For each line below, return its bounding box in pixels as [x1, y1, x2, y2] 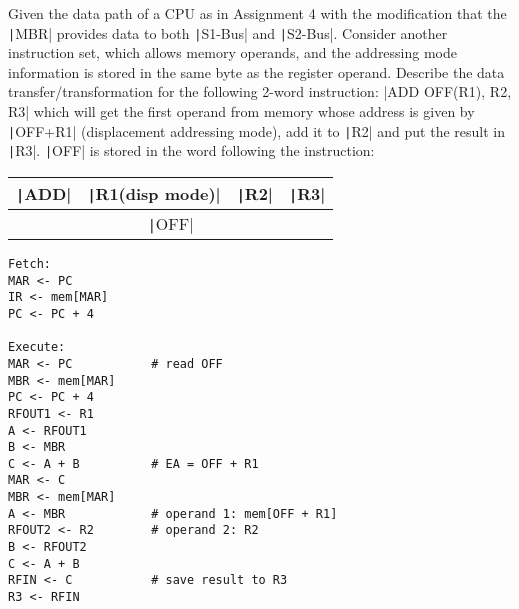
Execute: [8, 340, 66, 355]
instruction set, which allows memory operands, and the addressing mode [8, 42, 458, 63]
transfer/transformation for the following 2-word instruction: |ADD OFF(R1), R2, [8, 81, 512, 102]
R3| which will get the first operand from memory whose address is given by [8, 101, 475, 122]
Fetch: [8, 256, 51, 271]
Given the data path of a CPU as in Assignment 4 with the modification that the [8, 3, 507, 23]
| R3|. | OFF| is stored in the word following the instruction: [8, 140, 375, 161]
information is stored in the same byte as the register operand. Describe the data [8, 61, 505, 82]
